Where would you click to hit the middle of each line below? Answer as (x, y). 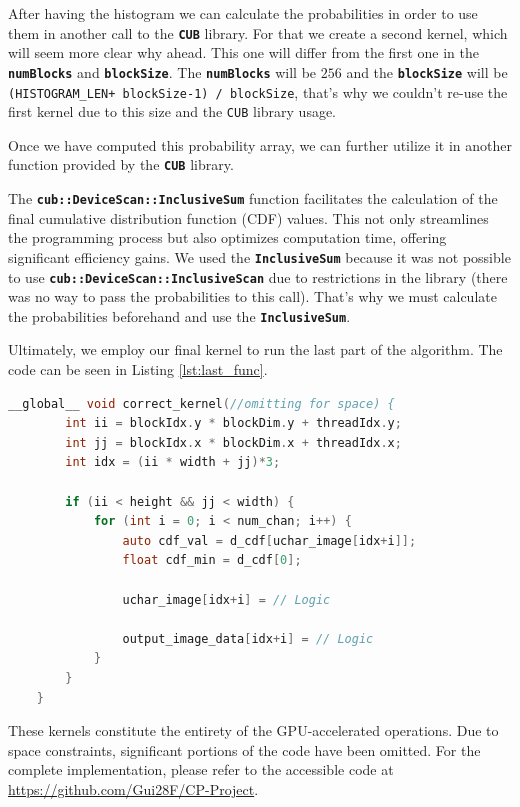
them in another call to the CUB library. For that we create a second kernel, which (258, 32)
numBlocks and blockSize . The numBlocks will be (162, 71)
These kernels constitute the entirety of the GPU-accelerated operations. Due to (253, 730)
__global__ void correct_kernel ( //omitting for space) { (201, 403)
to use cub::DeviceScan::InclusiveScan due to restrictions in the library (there (258, 276)
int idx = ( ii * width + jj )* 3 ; (173, 462)
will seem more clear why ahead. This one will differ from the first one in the (243, 52)
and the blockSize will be (427, 71)
